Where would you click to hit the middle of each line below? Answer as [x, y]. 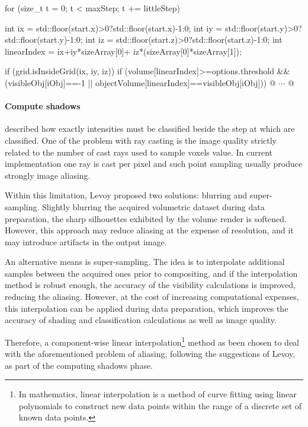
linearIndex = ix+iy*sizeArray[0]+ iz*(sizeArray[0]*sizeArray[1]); [123, 51]
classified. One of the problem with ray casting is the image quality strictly [141, 140]
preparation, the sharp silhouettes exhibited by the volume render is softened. [146, 218]
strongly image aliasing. [48, 175]
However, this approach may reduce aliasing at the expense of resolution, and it [149, 230]
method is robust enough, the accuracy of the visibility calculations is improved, [150, 285]
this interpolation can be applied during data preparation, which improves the [147, 308]
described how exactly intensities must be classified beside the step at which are [150, 129]
